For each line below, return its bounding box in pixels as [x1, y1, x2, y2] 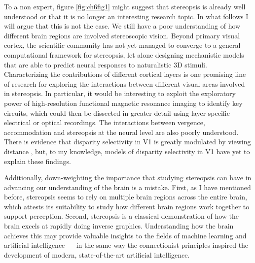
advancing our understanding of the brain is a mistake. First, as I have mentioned [4, 182, 251, 192]
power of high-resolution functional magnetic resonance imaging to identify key [4, 98, 243, 108]
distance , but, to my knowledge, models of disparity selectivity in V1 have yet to [4, 146, 250, 156]
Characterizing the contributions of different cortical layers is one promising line [4, 69, 246, 79]
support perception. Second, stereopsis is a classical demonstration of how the [4, 211, 239, 221]
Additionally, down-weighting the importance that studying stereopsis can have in [4, 172, 252, 183]
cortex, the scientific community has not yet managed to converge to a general [4, 40, 241, 50]
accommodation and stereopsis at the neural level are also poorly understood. [4, 127, 239, 137]
